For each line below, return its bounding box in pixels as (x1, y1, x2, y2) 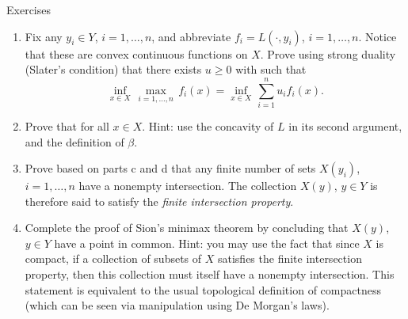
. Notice (358, 28, 397, 44)
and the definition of (25, 133, 124, 150)
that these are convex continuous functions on (25, 45, 248, 62)
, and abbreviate (151, 28, 231, 44)
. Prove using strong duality (260, 45, 396, 62)
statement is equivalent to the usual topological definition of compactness (25, 281, 381, 298)
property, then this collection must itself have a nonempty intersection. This (25, 266, 395, 283)
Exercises (6, 2, 51, 17)
